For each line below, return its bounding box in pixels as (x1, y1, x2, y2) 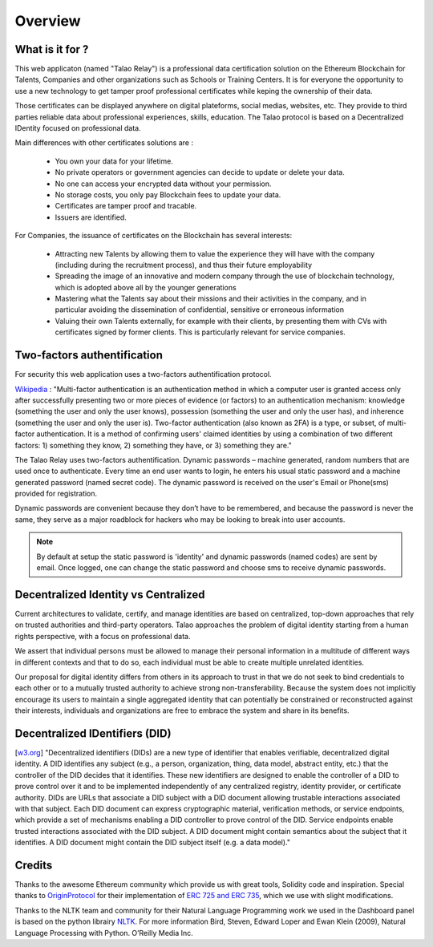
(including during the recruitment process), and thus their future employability (55, 260, 313, 269)
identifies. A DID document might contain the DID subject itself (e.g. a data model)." (14, 838, 290, 848)
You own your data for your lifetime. (55, 156, 174, 166)
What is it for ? (14, 42, 89, 56)
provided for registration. (14, 489, 98, 499)
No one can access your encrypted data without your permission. (55, 179, 272, 188)
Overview (14, 12, 81, 30)
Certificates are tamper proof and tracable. (55, 201, 197, 211)
